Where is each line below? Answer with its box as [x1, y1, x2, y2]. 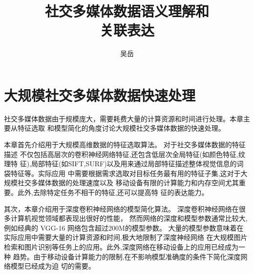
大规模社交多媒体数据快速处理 [4, 85, 196, 105]
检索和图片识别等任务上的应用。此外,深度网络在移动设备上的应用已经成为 [4, 241, 238, 252]
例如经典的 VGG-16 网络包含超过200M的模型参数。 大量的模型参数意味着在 [4, 222, 244, 233]
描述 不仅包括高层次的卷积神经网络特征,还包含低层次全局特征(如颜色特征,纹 [4, 149, 245, 159]
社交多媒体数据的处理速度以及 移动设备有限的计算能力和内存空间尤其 [17, 177, 239, 188]
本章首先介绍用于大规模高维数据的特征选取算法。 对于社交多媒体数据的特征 [4, 139, 246, 150]
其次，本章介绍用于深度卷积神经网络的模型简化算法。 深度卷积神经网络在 [4, 203, 239, 214]
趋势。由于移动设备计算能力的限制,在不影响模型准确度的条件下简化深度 [13, 251, 241, 261]
